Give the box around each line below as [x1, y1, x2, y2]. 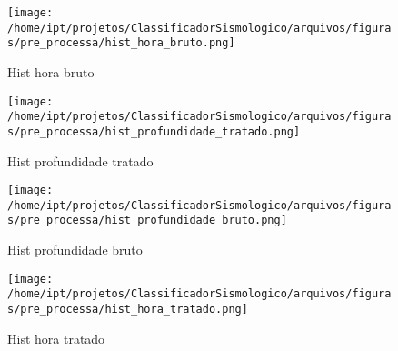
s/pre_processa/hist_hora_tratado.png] [7, 303, 248, 316]
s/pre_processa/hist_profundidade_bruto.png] [7, 214, 287, 227]
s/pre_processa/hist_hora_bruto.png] [7, 36, 235, 50]
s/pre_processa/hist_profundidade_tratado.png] [7, 125, 301, 138]
